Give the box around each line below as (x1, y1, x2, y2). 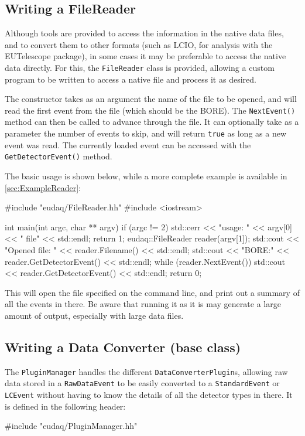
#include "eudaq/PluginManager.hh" (5, 420, 138, 432)
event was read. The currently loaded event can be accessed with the (5, 138, 251, 151)
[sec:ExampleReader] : (5, 181, 81, 193)
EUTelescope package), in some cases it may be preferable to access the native (5, 50, 286, 62)
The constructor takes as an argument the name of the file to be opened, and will (5, 93, 297, 105)
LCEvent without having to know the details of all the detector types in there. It (5, 389, 293, 401)
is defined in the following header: (5, 400, 126, 412)
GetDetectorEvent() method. (5, 150, 112, 162)
